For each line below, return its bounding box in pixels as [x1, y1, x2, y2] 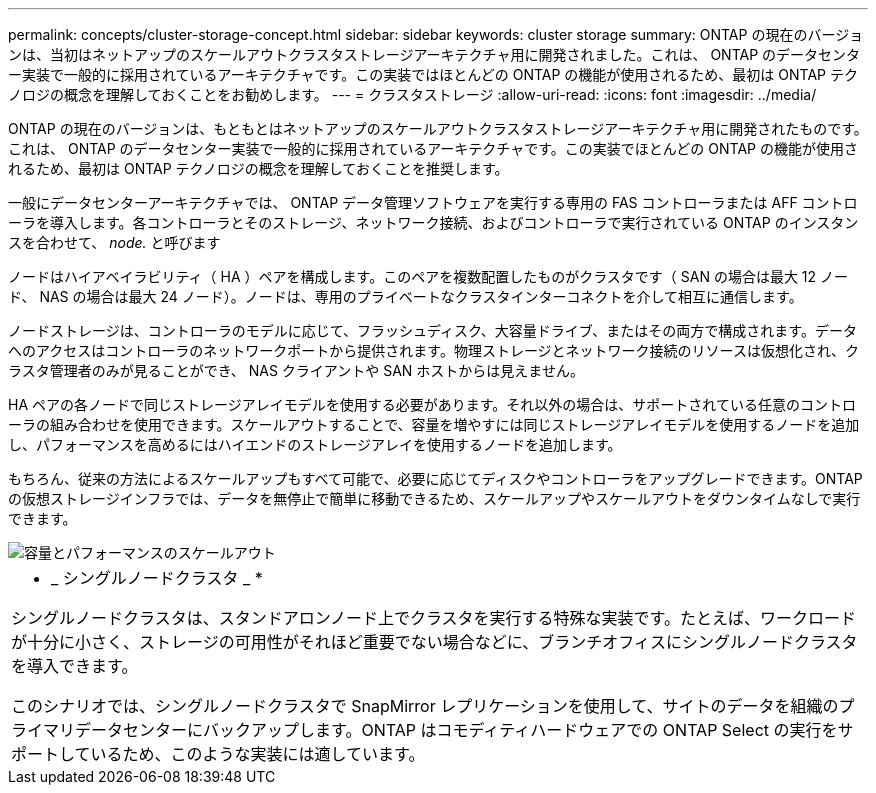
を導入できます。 [11, 656, 138, 676]
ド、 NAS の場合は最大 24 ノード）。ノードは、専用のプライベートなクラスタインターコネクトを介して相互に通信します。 [8, 288, 803, 305]
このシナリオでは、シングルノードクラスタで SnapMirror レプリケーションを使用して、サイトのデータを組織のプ [11, 696, 855, 716]
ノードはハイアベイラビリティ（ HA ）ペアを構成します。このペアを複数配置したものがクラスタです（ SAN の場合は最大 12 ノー [8, 268, 849, 285]
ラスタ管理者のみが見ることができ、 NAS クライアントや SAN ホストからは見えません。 [8, 362, 584, 379]
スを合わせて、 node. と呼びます [8, 234, 221, 251]
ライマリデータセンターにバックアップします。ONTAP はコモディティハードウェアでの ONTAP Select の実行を [11, 720, 838, 740]
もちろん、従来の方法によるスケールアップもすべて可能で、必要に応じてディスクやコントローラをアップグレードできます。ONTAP [8, 470, 863, 487]
